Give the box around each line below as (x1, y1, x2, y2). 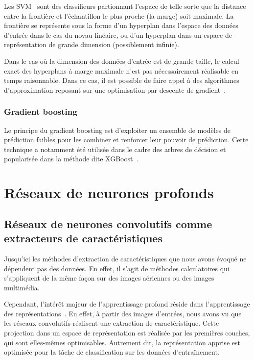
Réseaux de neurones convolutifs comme (4, 216, 212, 231)
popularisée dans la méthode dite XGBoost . (4, 154, 139, 164)
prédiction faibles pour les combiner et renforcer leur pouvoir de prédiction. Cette (4, 134, 249, 145)
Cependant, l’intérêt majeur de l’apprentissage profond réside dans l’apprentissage (4, 299, 250, 309)
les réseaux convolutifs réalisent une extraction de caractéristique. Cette (4, 318, 219, 328)
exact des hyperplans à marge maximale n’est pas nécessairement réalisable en (4, 65, 238, 76)
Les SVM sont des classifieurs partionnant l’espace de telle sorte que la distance (4, 1, 246, 11)
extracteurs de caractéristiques (4, 231, 162, 246)
